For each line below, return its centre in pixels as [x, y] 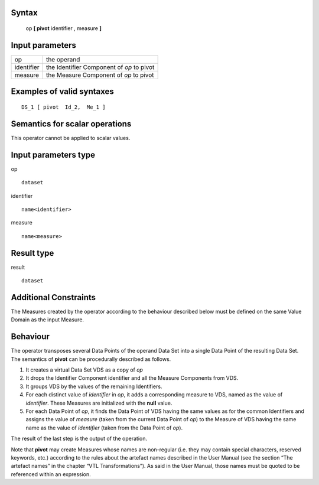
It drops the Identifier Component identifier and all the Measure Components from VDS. [132, 378]
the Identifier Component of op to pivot [100, 67]
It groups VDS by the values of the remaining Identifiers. [94, 386]
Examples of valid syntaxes [63, 92]
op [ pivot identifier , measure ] [64, 28]
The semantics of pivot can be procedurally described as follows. [91, 359]
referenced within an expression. [51, 474]
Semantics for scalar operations [71, 124]
